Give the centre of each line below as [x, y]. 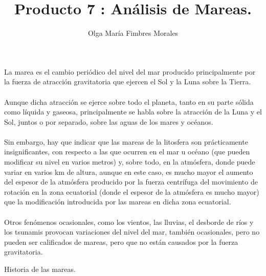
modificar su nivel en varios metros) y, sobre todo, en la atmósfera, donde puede [130, 162]
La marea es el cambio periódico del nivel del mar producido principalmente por [130, 71]
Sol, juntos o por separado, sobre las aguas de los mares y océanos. [109, 121]
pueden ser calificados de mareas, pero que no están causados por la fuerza [121, 241]
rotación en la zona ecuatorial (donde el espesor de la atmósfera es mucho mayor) [132, 191]
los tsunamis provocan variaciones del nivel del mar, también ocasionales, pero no [132, 232]
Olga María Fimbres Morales [133, 33]
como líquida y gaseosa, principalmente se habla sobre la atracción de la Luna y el [133, 112]
